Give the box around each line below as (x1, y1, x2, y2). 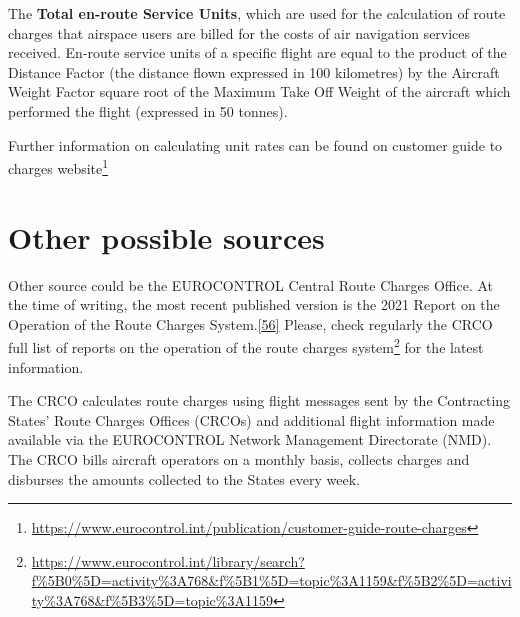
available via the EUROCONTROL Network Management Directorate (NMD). (8, 429, 492, 450)
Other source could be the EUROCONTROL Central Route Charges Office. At (8, 274, 494, 295)
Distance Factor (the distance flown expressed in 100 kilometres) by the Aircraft (8, 61, 500, 82)
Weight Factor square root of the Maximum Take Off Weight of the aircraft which (8, 81, 511, 102)
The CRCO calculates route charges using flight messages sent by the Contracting (8, 390, 511, 411)
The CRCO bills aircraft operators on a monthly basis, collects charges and (8, 448, 470, 469)
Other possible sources (8, 216, 325, 257)
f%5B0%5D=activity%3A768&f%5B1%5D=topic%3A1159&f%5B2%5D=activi (31, 570, 512, 591)
